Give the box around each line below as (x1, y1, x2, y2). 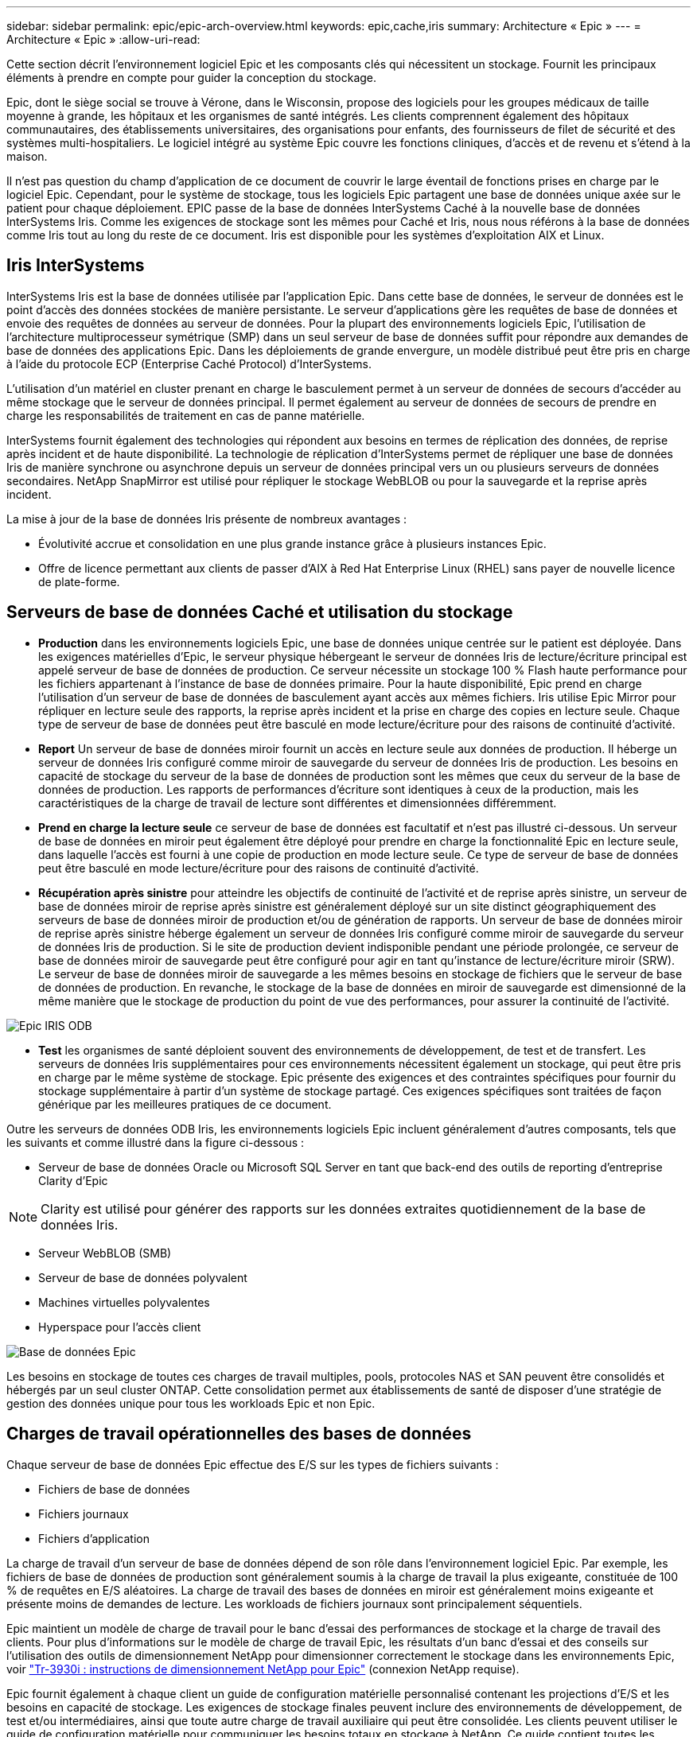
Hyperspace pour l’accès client (38, 1319, 201, 1334)
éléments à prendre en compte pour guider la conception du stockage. (6, 71, 377, 84)
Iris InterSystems (6, 255, 145, 276)
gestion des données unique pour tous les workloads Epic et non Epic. (6, 1396, 376, 1410)
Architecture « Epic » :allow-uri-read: (6, 33, 201, 46)
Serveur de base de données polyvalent (38, 1270, 247, 1284)
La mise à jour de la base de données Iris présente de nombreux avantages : (6, 511, 407, 526)
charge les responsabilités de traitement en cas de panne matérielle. (6, 408, 365, 422)
